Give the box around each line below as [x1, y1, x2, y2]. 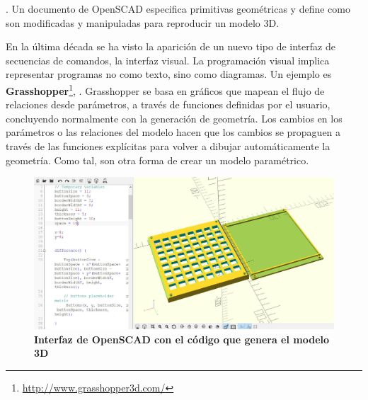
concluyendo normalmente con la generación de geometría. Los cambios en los [6, 110, 343, 125]
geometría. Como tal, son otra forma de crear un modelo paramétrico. [6, 152, 309, 167]
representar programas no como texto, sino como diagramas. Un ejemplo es [6, 67, 332, 81]
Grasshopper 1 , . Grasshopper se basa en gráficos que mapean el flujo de [6, 81, 325, 98]
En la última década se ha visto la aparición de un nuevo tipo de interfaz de [6, 39, 335, 54]
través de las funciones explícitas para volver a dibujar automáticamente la [6, 139, 330, 153]
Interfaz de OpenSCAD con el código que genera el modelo [34, 331, 330, 346]
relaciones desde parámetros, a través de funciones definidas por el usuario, [6, 97, 330, 112]
